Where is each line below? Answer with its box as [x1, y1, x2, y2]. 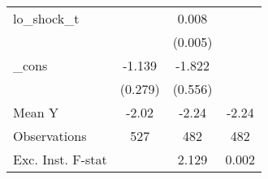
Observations [13, 126, 87, 145]
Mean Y [13, 103, 59, 121]
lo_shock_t [13, 9, 80, 28]
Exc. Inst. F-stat [13, 150, 107, 168]
